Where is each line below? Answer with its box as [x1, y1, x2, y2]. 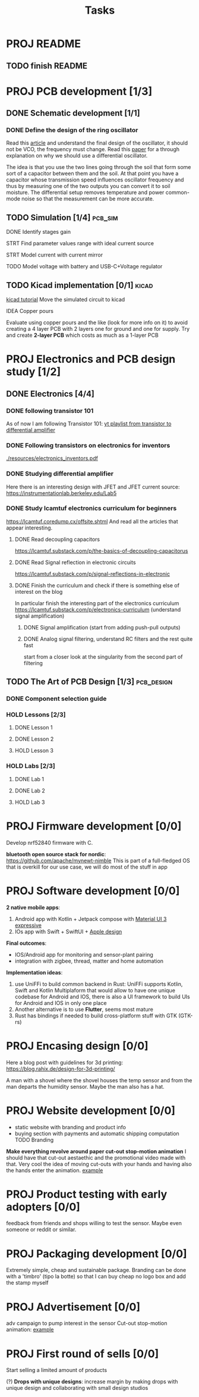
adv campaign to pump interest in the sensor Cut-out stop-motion [6, 1320, 168, 1327]
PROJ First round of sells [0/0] [6, 1347, 159, 1360]
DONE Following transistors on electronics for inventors [6, 441, 170, 449]
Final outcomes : [6, 939, 47, 947]
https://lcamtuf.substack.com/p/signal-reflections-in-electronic [14, 570, 170, 577]
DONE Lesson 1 [14, 724, 53, 731]
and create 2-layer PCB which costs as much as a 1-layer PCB [6, 331, 159, 339]
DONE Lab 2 [14, 787, 46, 794]
